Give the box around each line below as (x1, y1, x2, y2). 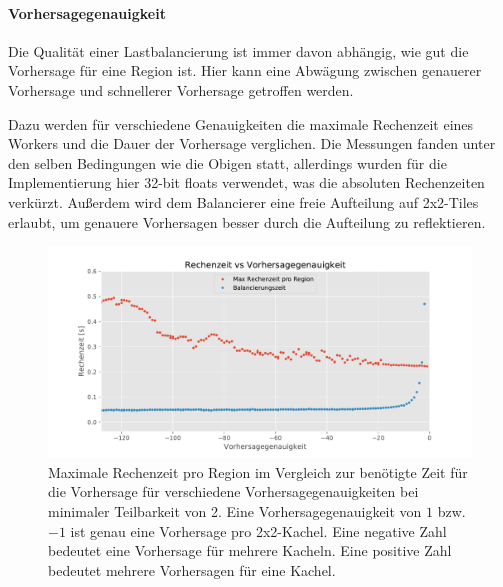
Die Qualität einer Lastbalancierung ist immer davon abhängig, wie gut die (8, 40, 469, 61)
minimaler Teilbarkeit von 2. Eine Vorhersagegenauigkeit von (48, 500, 422, 521)
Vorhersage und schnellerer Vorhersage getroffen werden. (8, 79, 354, 100)
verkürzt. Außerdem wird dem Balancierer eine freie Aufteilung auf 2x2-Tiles (8, 191, 479, 212)
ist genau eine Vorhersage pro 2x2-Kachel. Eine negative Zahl (70, 520, 447, 541)
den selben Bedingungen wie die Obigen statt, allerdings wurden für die (8, 152, 447, 173)
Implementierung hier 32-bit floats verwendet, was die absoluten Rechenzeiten (8, 172, 485, 193)
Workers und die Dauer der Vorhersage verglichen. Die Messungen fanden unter (8, 133, 496, 154)
